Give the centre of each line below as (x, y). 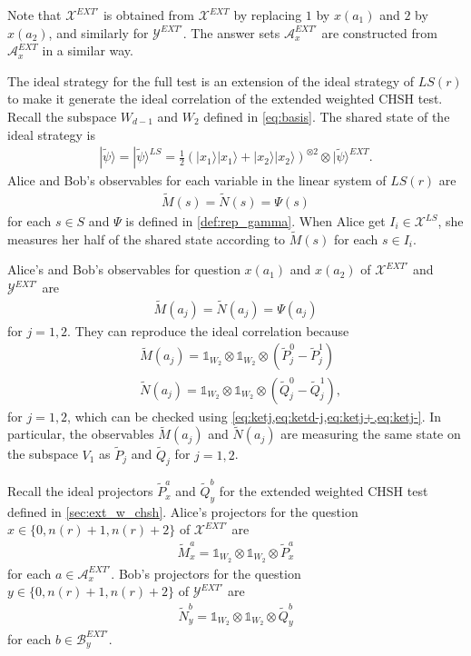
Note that (34, 15)
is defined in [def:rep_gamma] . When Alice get (255, 221)
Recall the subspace (62, 116)
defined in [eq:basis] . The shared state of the (327, 116)
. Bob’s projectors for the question (206, 573)
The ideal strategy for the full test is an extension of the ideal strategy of (211, 80)
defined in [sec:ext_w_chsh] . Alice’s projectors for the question (183, 511)
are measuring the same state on (371, 434)
